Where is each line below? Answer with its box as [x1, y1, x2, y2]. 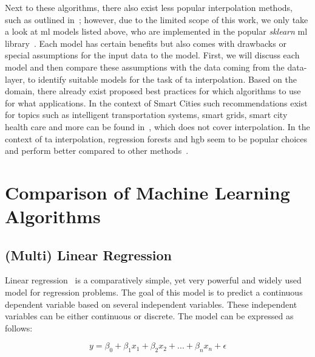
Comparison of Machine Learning [5, 179, 290, 204]
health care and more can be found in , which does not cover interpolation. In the [5, 120, 310, 133]
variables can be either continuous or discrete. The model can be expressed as [5, 310, 294, 322]
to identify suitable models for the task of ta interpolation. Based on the [27, 72, 297, 85]
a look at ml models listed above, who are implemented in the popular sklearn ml [5, 25, 308, 38]
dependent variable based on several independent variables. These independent [5, 297, 297, 310]
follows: [5, 321, 33, 334]
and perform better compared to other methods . [5, 144, 189, 157]
